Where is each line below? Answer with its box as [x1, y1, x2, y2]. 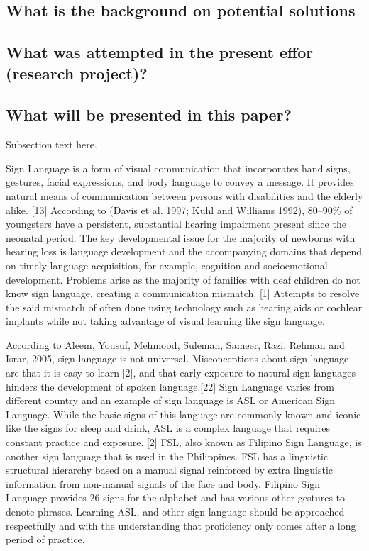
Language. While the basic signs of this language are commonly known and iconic [6, 406, 361, 421]
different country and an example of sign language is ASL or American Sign [6, 393, 336, 408]
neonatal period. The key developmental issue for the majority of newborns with [6, 230, 356, 245]
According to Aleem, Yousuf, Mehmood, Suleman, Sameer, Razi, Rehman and [6, 337, 345, 352]
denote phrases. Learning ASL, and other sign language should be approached [6, 504, 345, 518]
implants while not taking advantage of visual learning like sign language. [6, 313, 325, 328]
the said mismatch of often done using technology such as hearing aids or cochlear [6, 299, 363, 314]
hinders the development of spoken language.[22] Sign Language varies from [6, 379, 334, 394]
